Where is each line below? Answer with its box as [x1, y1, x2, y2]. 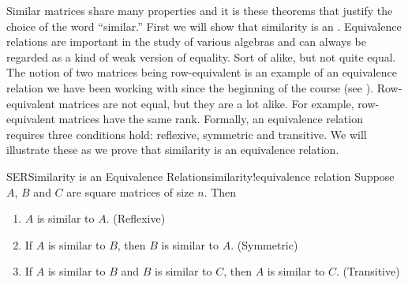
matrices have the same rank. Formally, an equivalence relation [58, 111, 363, 127]
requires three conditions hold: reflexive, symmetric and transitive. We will [6, 126, 367, 142]
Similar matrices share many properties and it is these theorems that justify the [6, 2, 393, 18]
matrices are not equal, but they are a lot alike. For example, [58, 95, 354, 111]
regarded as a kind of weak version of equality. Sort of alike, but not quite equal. [6, 48, 396, 65]
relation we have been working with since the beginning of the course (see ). [6, 79, 374, 96]
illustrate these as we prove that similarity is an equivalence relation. [6, 141, 339, 158]
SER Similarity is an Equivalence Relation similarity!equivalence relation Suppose [6, 167, 395, 184]
